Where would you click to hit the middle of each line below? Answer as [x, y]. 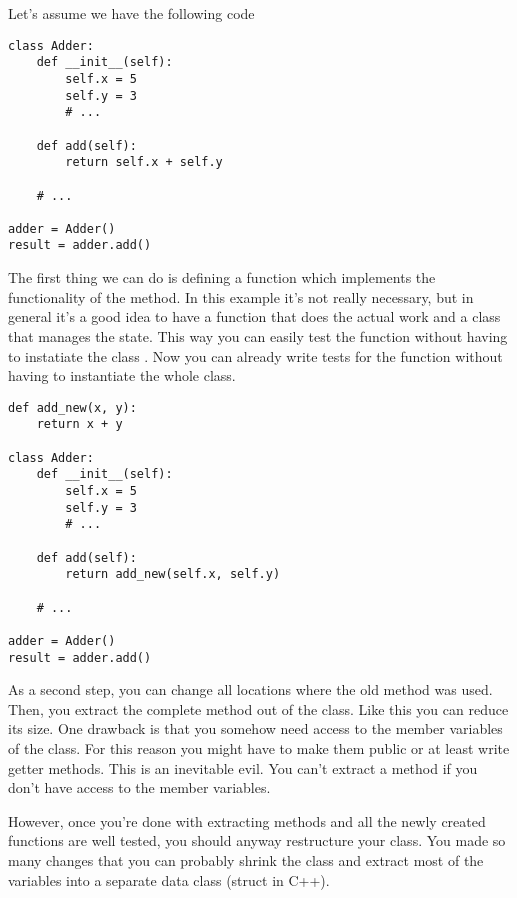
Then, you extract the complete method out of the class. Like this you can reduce [258, 708]
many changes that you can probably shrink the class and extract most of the [246, 859]
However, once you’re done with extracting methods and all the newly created [247, 820]
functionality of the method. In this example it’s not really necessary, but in [241, 296]
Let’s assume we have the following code [131, 13]
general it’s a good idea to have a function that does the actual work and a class [254, 316]
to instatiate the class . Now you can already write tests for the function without [255, 355]
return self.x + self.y [144, 162]
